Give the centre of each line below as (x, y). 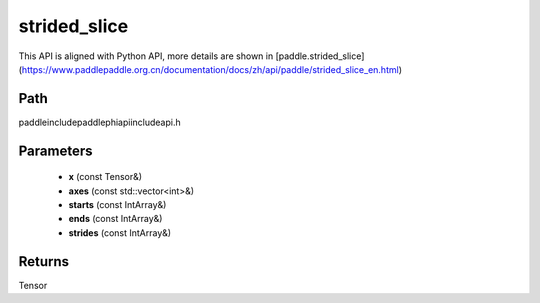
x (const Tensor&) (105, 177)
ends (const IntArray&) (115, 219)
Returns (44, 261)
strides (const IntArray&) (120, 232)
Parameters (55, 150)
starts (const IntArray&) (117, 205)
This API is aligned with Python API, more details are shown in (146, 56)
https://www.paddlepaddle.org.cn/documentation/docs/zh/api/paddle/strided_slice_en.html (210, 69)
